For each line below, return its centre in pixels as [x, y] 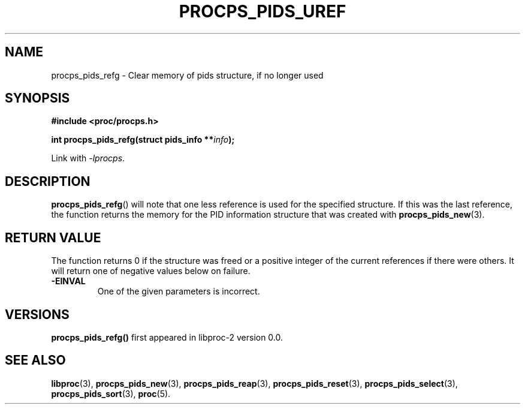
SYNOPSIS [37, 98]
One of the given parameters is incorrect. [179, 291]
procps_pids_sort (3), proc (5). [111, 393]
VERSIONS [37, 314]
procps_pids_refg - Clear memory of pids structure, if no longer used [187, 75]
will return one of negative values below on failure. [151, 271]
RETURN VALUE [53, 237]
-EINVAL [68, 281]
